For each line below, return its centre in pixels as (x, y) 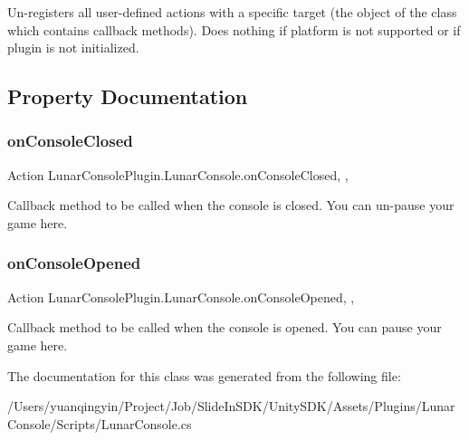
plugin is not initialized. (73, 48)
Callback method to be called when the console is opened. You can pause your (225, 327)
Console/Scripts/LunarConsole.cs (100, 423)
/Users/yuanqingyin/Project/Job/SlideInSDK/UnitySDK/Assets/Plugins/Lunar (231, 406)
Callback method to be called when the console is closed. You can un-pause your (231, 205)
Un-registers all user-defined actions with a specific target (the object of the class (232, 12)
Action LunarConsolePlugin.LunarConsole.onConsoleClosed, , (178, 174)
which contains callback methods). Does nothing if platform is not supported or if (234, 29)
